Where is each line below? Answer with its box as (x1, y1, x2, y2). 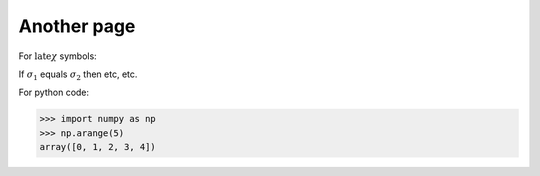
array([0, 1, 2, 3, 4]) (39, 141, 157, 153)
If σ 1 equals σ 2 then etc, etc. (18, 68, 138, 82)
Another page (18, 15, 136, 37)
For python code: (18, 86, 90, 99)
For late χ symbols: (18, 50, 97, 62)
